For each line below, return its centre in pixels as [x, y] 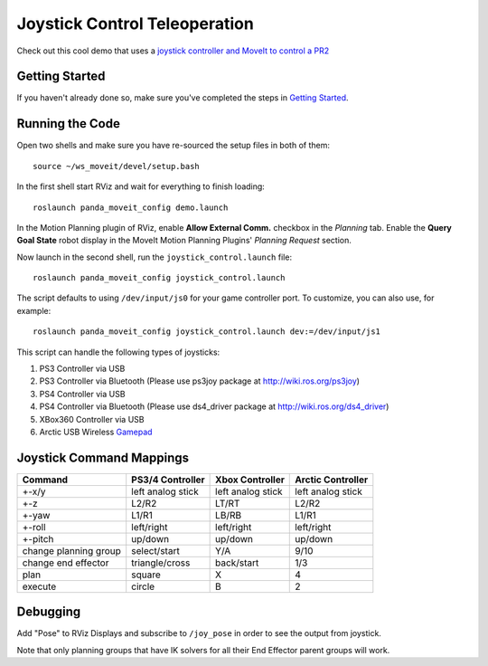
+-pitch [38, 538]
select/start [155, 550]
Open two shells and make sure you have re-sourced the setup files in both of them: [173, 146]
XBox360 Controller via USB [92, 419]
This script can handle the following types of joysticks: [118, 352]
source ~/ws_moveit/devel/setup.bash [117, 166]
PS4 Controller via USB [82, 394]
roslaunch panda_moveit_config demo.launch [131, 207]
